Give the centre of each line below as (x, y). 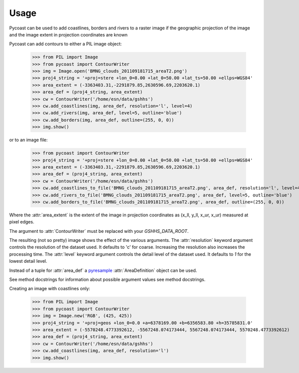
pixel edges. (22, 222)
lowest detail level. (28, 261)
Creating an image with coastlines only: (50, 289)
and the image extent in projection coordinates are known (69, 34)
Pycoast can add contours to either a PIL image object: (66, 44)
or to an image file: (28, 140)
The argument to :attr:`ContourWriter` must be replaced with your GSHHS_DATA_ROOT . (99, 231)
